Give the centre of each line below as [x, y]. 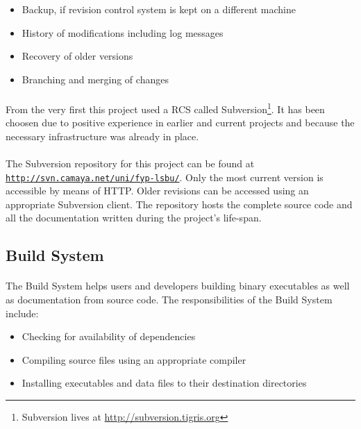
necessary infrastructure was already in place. [102, 136]
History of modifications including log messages [123, 32]
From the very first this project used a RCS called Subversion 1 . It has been [165, 108]
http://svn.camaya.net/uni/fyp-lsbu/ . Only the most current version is [165, 177]
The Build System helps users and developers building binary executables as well [178, 286]
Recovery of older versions [77, 56]
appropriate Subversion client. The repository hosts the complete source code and [179, 204]
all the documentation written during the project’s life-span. [134, 218]
